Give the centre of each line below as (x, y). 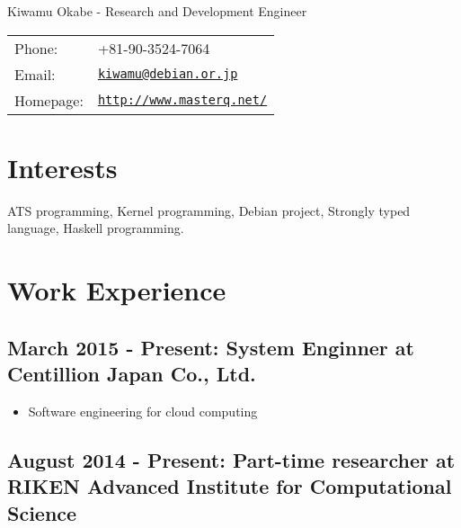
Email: (35, 74)
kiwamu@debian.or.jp (168, 74)
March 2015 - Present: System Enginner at (211, 347)
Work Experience (117, 290)
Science (42, 512)
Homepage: (49, 100)
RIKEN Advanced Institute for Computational (230, 486)
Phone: (36, 48)
